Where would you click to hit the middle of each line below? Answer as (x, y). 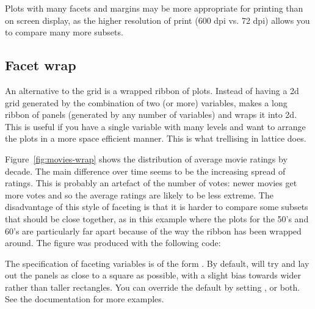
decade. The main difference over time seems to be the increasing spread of (145, 171)
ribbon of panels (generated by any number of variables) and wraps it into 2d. (151, 115)
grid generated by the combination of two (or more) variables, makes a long (146, 102)
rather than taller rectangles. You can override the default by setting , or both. (153, 287)
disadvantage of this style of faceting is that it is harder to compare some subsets (157, 207)
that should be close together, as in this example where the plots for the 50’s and (157, 218)
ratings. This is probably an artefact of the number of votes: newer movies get (151, 183)
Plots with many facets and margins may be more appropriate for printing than (154, 8)
